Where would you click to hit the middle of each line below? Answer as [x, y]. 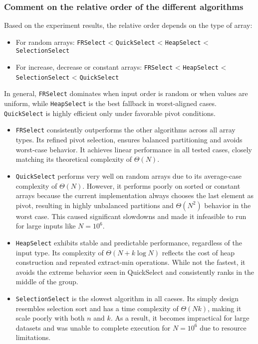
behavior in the [228, 205]
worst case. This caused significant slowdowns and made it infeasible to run [131, 216]
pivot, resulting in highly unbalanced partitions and [95, 205]
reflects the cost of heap [198, 252]
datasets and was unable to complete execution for [93, 327]
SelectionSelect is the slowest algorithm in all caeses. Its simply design [127, 298]
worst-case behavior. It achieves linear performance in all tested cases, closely [134, 149]
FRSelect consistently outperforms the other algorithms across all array [126, 130]
